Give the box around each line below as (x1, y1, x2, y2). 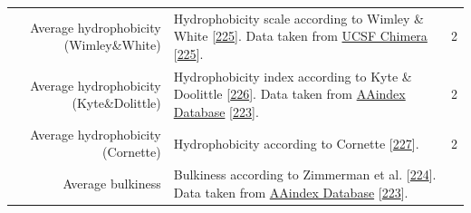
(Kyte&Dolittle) (72, 93, 161, 112)
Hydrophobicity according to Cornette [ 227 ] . (173, 133, 419, 152)
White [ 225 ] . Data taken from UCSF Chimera (173, 26, 428, 45)
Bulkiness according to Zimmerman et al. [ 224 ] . (173, 165, 437, 184)
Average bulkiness (62, 174, 161, 193)
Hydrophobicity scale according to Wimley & (173, 8, 424, 27)
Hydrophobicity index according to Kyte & (173, 66, 412, 85)
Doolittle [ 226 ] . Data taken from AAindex (173, 84, 406, 103)
